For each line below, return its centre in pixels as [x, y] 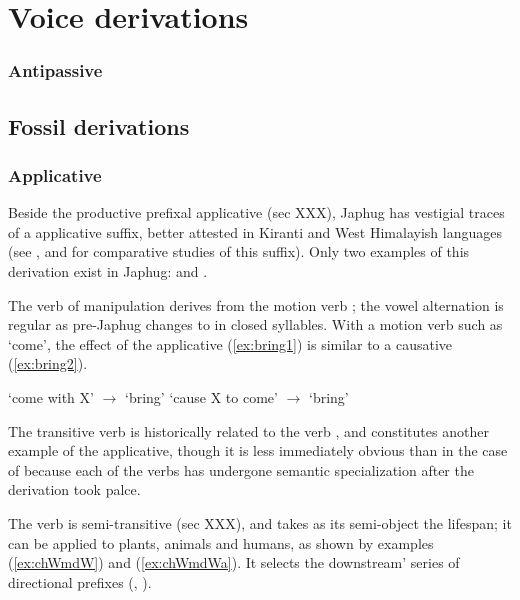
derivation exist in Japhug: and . [108, 271]
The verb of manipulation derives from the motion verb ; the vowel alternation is [256, 304]
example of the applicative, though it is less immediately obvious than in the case [258, 450]
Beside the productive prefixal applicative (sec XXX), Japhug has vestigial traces [256, 212]
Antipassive [55, 70]
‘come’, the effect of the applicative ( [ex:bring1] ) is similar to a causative [230, 343]
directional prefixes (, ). [80, 581]
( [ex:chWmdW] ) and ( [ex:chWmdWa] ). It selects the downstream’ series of [234, 562]
